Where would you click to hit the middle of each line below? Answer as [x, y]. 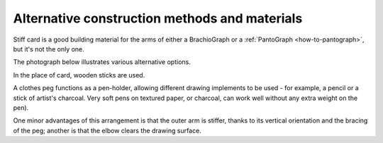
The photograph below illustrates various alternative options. [102, 62]
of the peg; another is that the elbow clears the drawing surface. [107, 130]
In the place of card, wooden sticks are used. [79, 75]
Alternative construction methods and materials [158, 18]
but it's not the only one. [49, 49]
